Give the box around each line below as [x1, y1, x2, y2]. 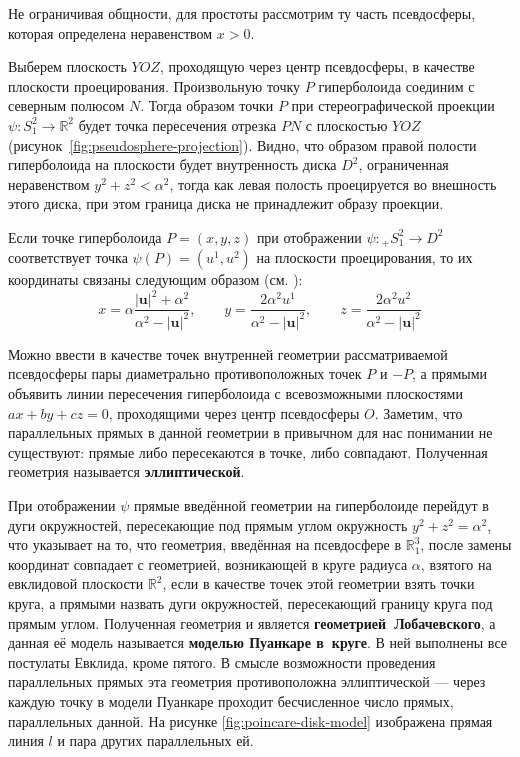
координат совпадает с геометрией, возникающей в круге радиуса [8, 553, 408, 574]
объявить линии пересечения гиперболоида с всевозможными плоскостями [8, 383, 463, 404]
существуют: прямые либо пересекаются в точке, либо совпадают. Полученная [8, 441, 488, 462]
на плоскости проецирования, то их [256, 247, 473, 268]
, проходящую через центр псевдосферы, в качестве [159, 56, 475, 77]
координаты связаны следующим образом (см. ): [8, 269, 303, 290]
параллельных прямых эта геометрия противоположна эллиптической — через [8, 671, 486, 692]
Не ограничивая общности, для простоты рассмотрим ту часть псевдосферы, [8, 3, 476, 23]
